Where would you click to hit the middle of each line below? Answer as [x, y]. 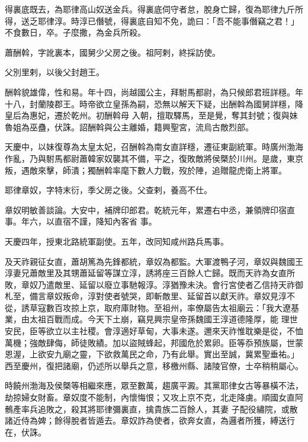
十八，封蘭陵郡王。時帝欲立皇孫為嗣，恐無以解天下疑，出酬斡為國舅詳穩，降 [154, 103]
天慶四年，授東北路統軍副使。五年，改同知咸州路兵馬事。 [117, 241]
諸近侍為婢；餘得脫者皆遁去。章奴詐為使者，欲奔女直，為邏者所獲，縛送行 [150, 420]
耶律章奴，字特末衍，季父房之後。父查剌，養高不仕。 [108, 190]
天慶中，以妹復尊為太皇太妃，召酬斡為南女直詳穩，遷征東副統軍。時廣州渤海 [154, 147]
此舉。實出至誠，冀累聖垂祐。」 [239, 354]
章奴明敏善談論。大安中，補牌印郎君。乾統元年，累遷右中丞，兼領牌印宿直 [150, 209]
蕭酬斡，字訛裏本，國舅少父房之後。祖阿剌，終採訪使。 [113, 52]
